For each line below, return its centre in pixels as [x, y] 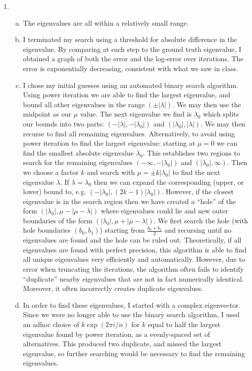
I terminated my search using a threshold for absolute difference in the [130, 39]
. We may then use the [207, 104]
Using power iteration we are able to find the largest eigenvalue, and [126, 95]
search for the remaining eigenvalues [78, 162]
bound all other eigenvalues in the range [84, 104]
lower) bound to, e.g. [54, 191]
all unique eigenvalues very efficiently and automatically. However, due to [134, 259]
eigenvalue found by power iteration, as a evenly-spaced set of [117, 334]
